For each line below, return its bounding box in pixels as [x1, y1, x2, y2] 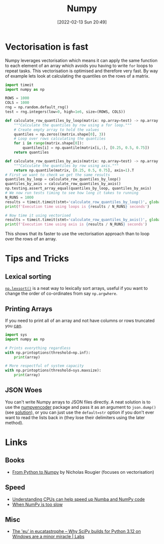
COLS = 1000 [5, 101, 29, 105]
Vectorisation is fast [5, 41, 89, 52]
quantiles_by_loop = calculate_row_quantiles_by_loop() [5, 177, 121, 182]
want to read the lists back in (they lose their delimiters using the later [5, 414, 145, 420]
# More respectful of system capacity [5, 363, 84, 368]
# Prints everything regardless [5, 345, 71, 350]
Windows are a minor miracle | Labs [12, 534, 84, 540]
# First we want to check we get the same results [5, 172, 110, 177]
